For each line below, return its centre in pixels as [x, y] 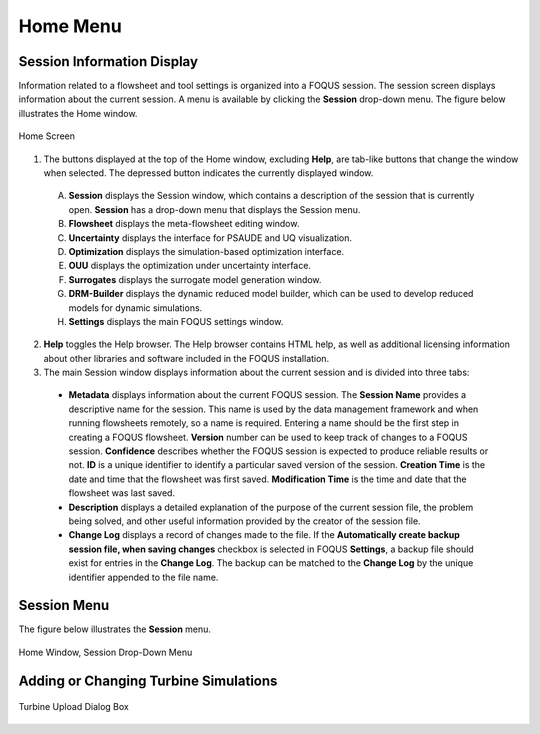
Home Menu [70, 26]
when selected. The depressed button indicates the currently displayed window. [208, 173]
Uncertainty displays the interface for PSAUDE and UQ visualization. [210, 237]
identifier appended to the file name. [143, 577]
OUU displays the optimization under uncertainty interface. [190, 266]
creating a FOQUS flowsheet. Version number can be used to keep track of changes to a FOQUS [268, 437]
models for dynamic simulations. [135, 307]
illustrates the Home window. [78, 113]
